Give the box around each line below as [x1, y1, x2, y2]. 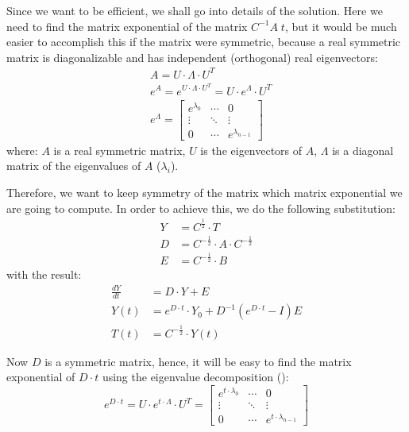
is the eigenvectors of [200, 141, 303, 158]
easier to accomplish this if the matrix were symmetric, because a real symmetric [6, 33, 401, 50]
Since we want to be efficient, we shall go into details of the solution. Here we [6, 2, 383, 18]
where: [6, 141, 38, 158]
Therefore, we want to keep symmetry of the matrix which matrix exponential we [6, 184, 403, 201]
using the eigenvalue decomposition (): [102, 368, 289, 385]
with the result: [6, 266, 82, 283]
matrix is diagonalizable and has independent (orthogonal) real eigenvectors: [6, 48, 378, 65]
